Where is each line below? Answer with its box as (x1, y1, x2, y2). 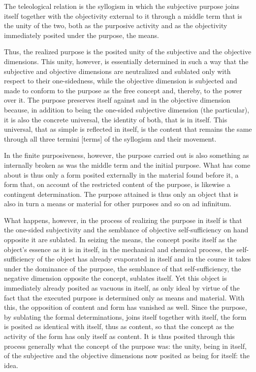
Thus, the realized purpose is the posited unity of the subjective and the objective (4, 46, 252, 57)
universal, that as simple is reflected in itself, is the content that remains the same (4, 124, 252, 134)
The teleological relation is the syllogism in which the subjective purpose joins (4, 1, 240, 11)
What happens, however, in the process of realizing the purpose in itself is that (4, 215, 242, 225)
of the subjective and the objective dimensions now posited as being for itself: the (4, 350, 250, 361)
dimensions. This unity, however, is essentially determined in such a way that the (4, 56, 249, 66)
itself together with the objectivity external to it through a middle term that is (4, 10, 242, 21)
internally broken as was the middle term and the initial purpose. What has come (4, 159, 251, 170)
